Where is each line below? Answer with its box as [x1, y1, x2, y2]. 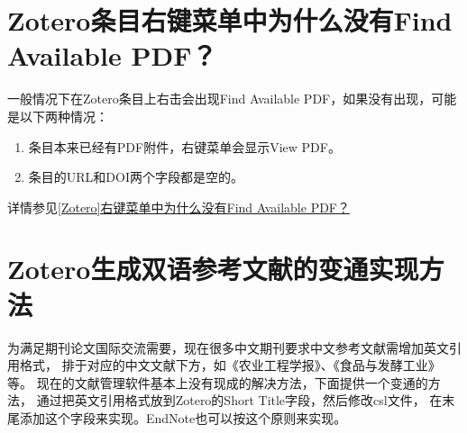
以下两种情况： [19, 106, 108, 125]
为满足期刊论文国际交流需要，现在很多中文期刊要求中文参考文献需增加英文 [7, 338, 449, 356]
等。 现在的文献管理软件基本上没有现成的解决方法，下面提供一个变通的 [7, 373, 428, 392]
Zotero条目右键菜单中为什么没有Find [7, 2, 453, 39]
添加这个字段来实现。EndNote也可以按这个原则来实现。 [19, 408, 347, 427]
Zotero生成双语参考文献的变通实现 [7, 250, 419, 287]
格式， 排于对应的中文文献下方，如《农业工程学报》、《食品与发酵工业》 [19, 356, 441, 374]
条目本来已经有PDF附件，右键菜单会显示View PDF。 [28, 137, 341, 156]
